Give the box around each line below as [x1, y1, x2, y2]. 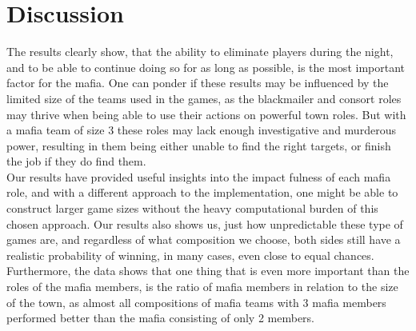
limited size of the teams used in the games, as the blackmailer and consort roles [6, 90, 402, 106]
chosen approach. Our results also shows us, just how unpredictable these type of [6, 215, 403, 232]
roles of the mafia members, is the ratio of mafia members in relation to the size [6, 278, 398, 295]
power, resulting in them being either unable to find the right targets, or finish [6, 137, 391, 154]
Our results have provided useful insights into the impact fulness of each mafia [6, 168, 391, 185]
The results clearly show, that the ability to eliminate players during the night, [6, 43, 394, 60]
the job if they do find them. [6, 153, 146, 169]
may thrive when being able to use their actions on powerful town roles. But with [6, 106, 406, 122]
